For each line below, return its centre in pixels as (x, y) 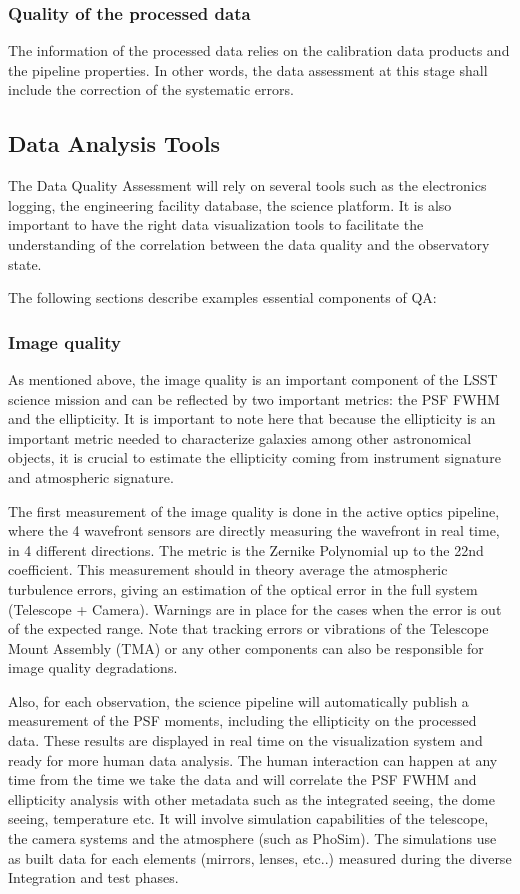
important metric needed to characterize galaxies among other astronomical (240, 437)
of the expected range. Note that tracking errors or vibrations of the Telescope (248, 628)
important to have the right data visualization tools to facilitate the (216, 224)
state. (25, 263)
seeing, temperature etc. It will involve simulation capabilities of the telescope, (248, 818)
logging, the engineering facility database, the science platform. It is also (230, 204)
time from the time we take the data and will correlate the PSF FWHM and (242, 779)
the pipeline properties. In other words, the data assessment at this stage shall (248, 69)
